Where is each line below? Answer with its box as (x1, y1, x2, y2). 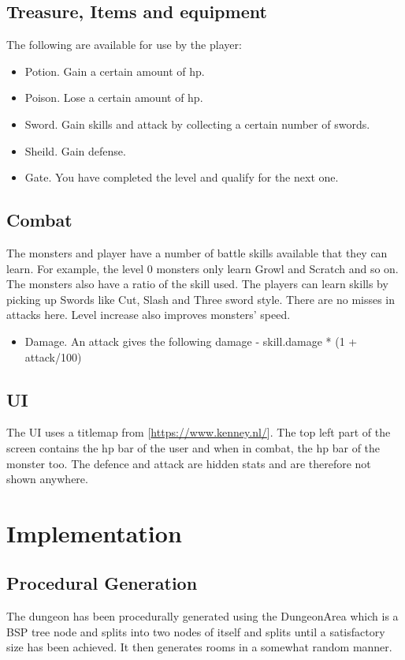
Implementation (6, 516, 182, 549)
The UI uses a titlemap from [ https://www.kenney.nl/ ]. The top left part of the (6, 424, 391, 441)
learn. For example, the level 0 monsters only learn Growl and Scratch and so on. (6, 260, 399, 276)
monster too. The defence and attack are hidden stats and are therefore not (6, 455, 371, 471)
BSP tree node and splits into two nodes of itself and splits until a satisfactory (6, 623, 385, 639)
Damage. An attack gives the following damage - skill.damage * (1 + (24, 332, 358, 349)
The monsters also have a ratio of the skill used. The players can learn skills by (6, 276, 388, 292)
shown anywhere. (6, 471, 88, 487)
